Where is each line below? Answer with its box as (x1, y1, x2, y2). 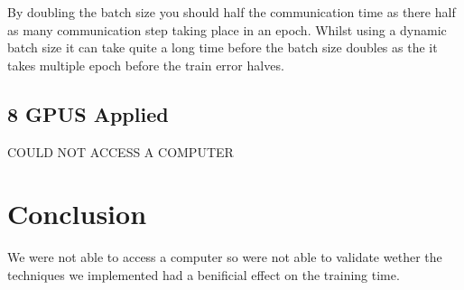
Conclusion (7, 195, 147, 232)
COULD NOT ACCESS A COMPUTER (7, 142, 234, 161)
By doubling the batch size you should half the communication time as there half (7, 3, 456, 21)
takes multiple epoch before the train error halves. (7, 55, 284, 74)
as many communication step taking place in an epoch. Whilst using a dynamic (7, 20, 447, 39)
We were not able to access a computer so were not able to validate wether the (7, 248, 442, 267)
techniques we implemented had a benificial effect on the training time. (7, 265, 400, 284)
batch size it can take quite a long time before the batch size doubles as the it (7, 38, 438, 57)
